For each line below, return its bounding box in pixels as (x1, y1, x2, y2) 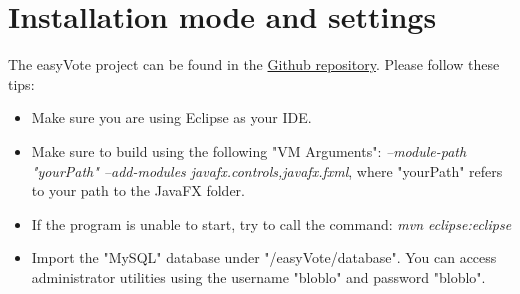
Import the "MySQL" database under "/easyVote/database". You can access (31, 247, 497, 268)
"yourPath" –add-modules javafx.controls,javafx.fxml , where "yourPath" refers (31, 160, 503, 181)
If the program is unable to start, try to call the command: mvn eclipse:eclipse (31, 213, 512, 234)
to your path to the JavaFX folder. (31, 180, 246, 201)
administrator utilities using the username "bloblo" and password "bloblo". (31, 266, 486, 287)
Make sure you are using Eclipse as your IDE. (31, 107, 312, 128)
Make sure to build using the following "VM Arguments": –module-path (31, 140, 467, 161)
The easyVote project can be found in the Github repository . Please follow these (8, 54, 500, 75)
